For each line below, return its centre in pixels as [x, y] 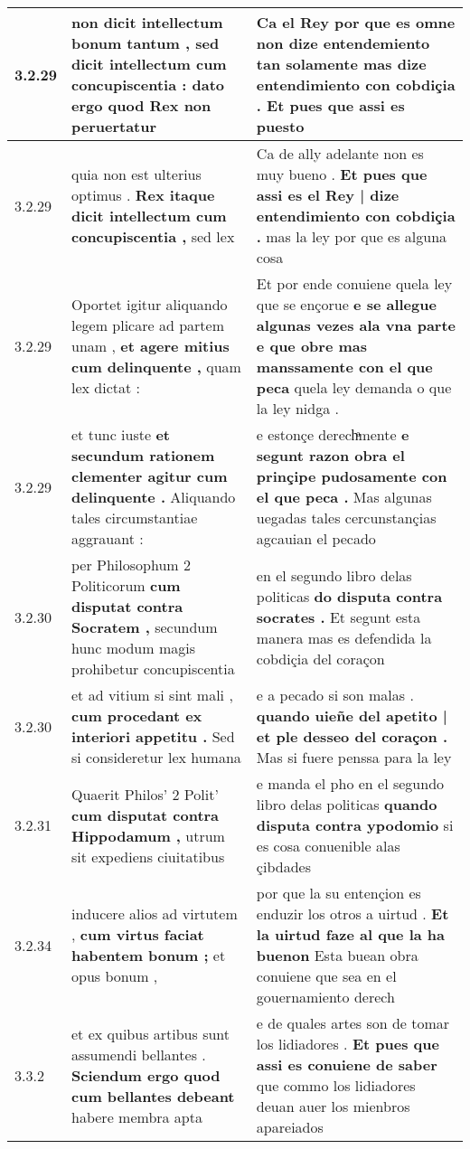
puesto [280, 126]
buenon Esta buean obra [337, 955]
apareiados [290, 1127]
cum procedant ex [137, 716]
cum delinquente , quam [156, 367]
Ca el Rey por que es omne [356, 22]
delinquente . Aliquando [154, 497]
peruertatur [114, 126]
